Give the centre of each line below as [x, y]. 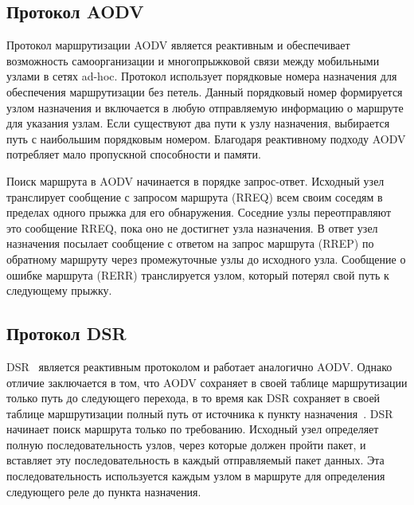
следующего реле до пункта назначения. [104, 491]
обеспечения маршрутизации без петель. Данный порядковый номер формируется [205, 91]
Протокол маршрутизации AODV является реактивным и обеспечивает [178, 45]
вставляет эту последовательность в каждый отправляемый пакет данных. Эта [195, 460]
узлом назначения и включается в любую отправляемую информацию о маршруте [205, 107]
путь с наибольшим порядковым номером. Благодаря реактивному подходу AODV [206, 138]
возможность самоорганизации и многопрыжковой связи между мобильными [193, 60]
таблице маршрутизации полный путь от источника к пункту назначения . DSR [200, 413]
